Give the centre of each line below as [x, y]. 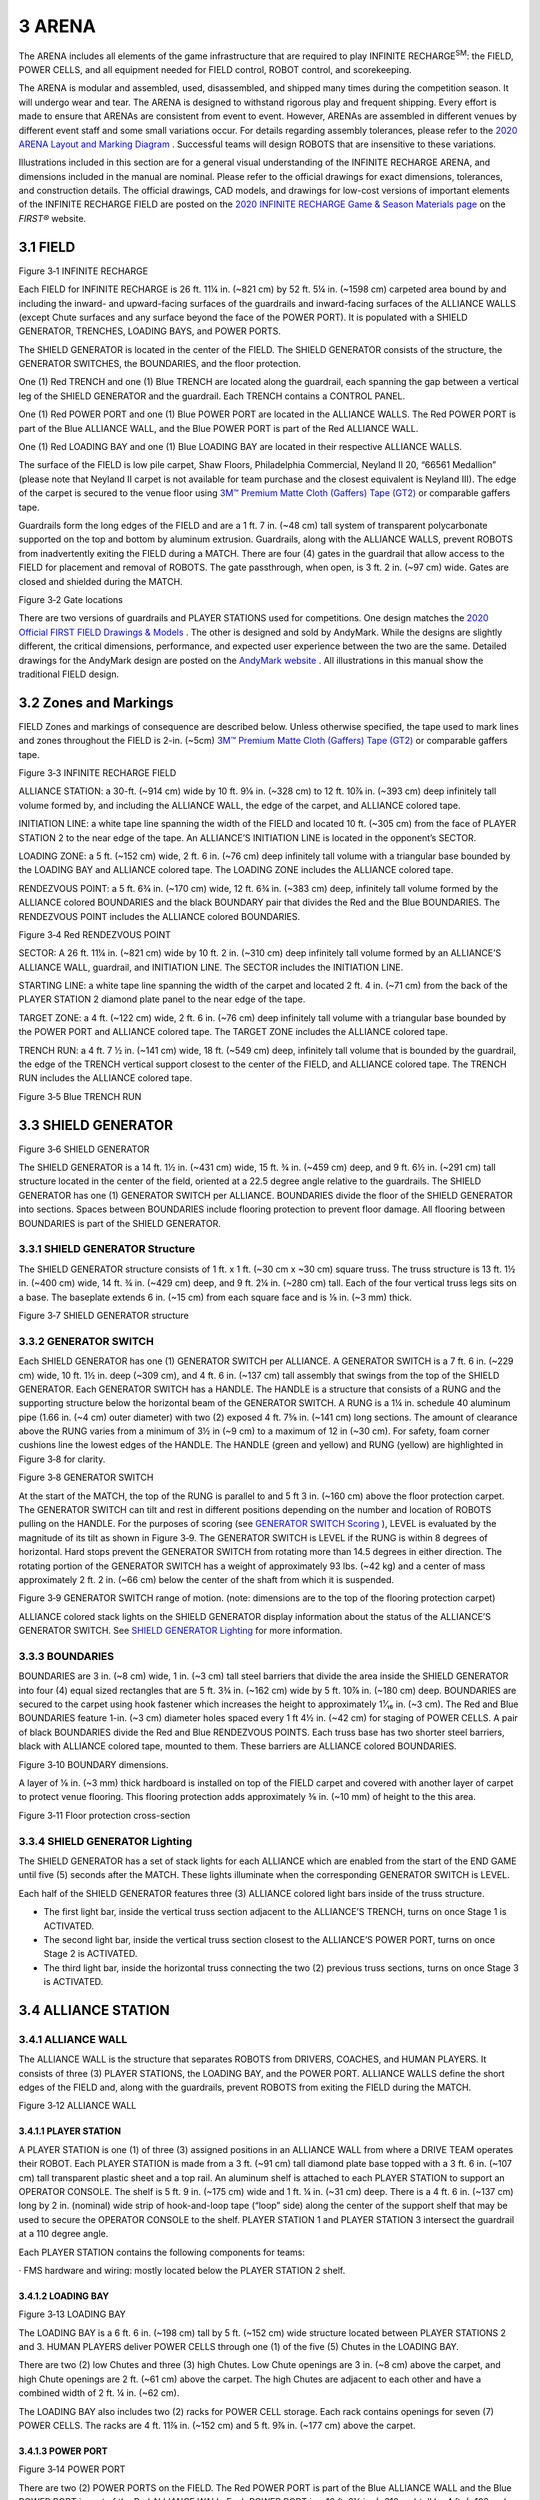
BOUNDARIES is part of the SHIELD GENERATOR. [120, 1223]
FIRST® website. [52, 218]
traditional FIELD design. [69, 674]
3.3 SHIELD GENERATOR [96, 1125]
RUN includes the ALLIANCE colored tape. [105, 1078]
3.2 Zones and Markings [96, 702]
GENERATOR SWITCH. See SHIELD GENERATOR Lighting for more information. [180, 1631]
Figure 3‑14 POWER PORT [72, 2469]
